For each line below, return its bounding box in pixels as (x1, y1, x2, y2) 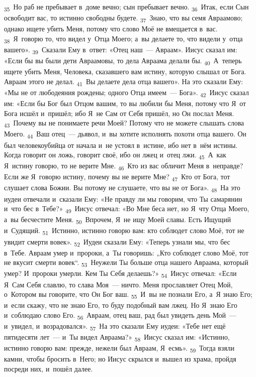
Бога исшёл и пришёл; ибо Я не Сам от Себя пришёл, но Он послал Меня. (4, 108, 234, 118)
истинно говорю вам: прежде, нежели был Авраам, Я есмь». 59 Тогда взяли (4, 343, 235, 355)
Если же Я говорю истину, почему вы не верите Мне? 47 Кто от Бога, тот (4, 171, 230, 183)
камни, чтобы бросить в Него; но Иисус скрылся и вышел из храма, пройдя (4, 354, 237, 364)
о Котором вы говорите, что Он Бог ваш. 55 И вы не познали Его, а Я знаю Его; (4, 289, 253, 300)
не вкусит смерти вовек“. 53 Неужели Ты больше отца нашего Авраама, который (4, 257, 249, 269)
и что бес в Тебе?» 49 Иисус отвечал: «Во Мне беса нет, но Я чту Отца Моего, (4, 203, 250, 215)
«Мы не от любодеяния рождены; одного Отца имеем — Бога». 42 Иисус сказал (4, 87, 249, 99)
